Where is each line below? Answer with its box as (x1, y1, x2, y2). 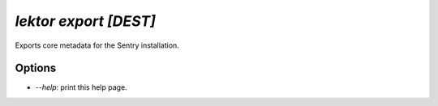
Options (15, 61, 57, 75)
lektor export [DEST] (15, 12, 156, 30)
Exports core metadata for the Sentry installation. (15, 40, 180, 50)
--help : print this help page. (35, 83, 127, 92)
